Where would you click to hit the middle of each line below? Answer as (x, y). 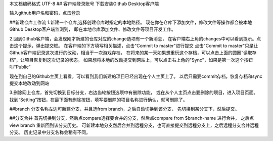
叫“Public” (20, 67)
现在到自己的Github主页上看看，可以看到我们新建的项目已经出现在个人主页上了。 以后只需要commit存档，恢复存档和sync (136, 76)
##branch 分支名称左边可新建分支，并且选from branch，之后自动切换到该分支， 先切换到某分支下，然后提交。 (124, 109)
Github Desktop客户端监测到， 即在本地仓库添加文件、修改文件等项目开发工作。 (93, 29)
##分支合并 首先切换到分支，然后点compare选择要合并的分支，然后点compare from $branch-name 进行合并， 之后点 (132, 118)
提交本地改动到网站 (29, 83)
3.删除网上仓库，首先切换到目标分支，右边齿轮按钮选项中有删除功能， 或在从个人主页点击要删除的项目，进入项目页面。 (134, 92)
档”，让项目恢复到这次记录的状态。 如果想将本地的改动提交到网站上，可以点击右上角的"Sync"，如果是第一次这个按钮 (131, 60)
